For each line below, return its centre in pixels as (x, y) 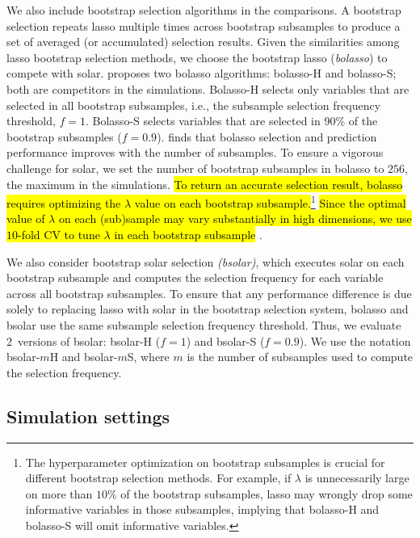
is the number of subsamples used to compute (300, 357)
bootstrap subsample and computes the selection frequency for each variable (195, 277)
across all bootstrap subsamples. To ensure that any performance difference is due (209, 293)
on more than (59, 493)
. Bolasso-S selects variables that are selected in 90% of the (232, 121)
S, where (148, 357)
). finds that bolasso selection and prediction (267, 136)
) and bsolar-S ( (225, 340)
